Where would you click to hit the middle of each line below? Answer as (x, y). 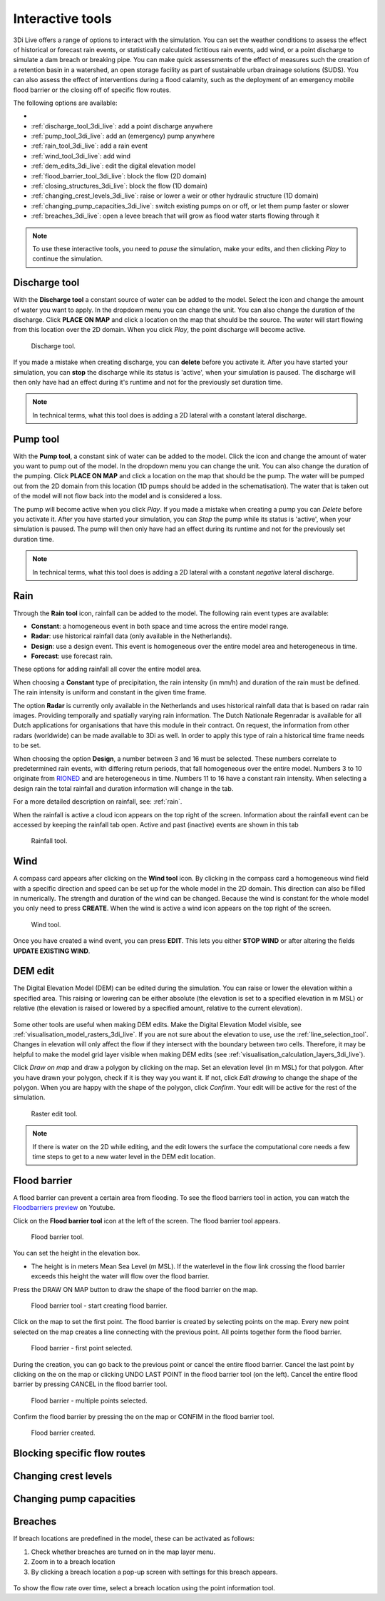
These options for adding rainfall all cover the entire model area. (107, 669)
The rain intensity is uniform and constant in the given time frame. (110, 692)
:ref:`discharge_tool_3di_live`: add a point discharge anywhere (122, 126)
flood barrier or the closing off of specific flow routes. (92, 90)
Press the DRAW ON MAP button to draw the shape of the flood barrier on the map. (135, 1289)
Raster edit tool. (54, 1113)
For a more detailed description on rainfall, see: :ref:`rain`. (98, 802)
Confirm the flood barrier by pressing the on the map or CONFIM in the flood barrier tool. (144, 1417)
